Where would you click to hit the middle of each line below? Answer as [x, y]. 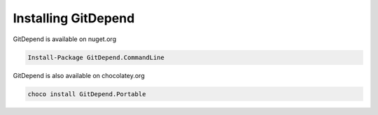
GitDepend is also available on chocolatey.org [79, 75]
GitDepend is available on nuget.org [65, 39]
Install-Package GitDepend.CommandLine [96, 57]
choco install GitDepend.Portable [87, 94]
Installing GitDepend [74, 18]
